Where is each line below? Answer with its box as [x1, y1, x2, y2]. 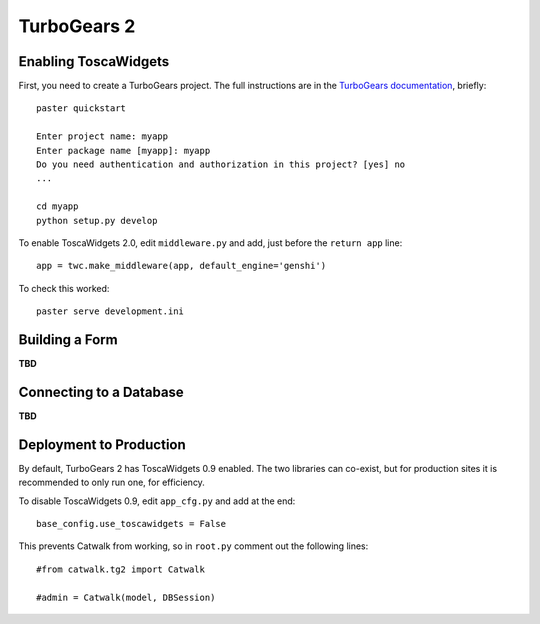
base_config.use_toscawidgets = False [36, 518, 227, 530]
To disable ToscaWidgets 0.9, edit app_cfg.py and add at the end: [18, 495, 296, 507]
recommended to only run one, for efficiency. [18, 476, 205, 489]
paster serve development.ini [36, 306, 185, 317]
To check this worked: [18, 282, 110, 294]
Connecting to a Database [18, 383, 184, 400]
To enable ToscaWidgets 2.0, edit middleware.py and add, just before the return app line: [18, 236, 403, 249]
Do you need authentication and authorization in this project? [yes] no [36, 159, 406, 170]
